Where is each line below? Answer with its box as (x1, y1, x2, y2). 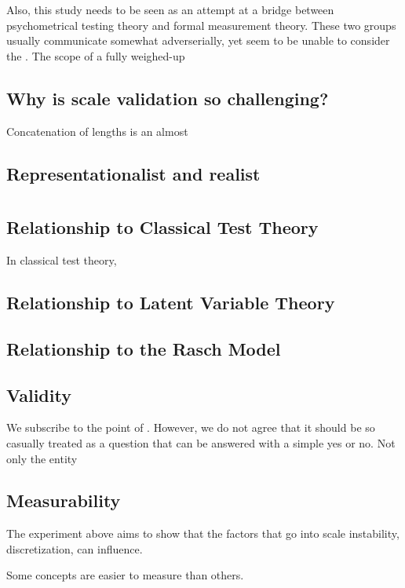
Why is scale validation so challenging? (6, 86, 329, 110)
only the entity (6, 450, 78, 466)
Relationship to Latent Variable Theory (6, 290, 335, 314)
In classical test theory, (6, 251, 117, 268)
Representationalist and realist (6, 161, 261, 185)
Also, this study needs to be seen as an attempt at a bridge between (6, 2, 334, 17)
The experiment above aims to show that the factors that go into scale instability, (6, 525, 400, 542)
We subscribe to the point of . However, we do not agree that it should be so (6, 419, 375, 436)
